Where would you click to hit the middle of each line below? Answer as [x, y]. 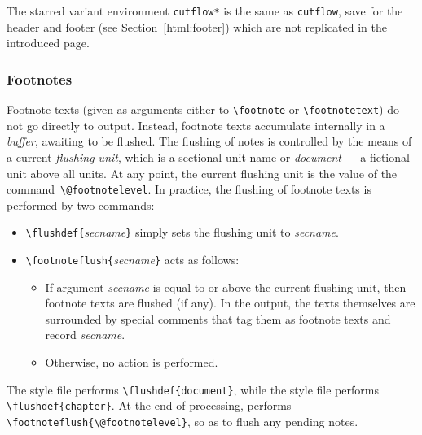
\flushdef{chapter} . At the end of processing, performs [149, 405]
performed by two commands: [81, 204]
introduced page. [48, 43]
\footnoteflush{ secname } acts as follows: [132, 259]
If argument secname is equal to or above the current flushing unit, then [226, 287]
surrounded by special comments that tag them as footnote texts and [218, 318]
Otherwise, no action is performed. [132, 362]
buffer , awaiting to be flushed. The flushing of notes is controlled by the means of [209, 141]
